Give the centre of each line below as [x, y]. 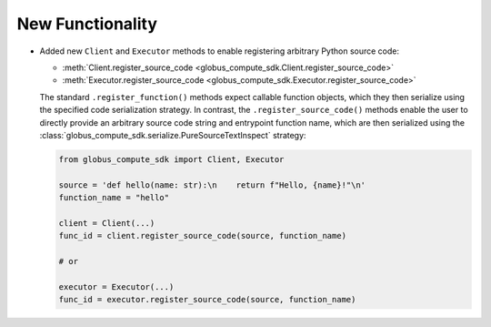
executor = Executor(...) [116, 286]
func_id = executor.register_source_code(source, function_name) [207, 300]
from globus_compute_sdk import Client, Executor [171, 159]
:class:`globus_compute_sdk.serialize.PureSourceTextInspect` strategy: [173, 135]
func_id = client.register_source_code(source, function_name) [203, 236]
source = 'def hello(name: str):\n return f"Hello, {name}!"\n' [212, 185]
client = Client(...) [107, 223]
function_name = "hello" [114, 198]
